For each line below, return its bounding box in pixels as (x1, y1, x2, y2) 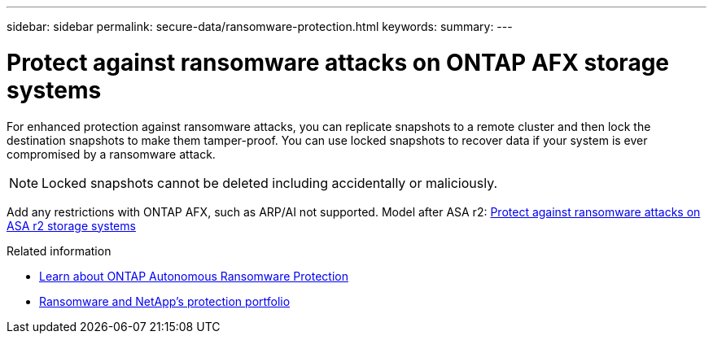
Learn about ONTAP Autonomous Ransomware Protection (39, 268, 348, 283)
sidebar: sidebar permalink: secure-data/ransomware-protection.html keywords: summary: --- (7, 20, 513, 33)
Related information (7, 243, 112, 258)
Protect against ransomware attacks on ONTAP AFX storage (7, 48, 670, 76)
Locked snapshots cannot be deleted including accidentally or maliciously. (42, 174, 498, 191)
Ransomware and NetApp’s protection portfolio (39, 294, 291, 308)
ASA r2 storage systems (7, 218, 136, 233)
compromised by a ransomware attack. (7, 146, 216, 161)
